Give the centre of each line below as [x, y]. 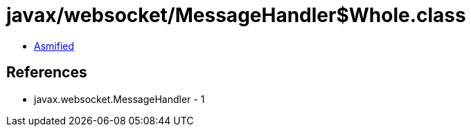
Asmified [54, 46]
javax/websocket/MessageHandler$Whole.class [236, 15]
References [47, 73]
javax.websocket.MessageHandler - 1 [119, 99]
